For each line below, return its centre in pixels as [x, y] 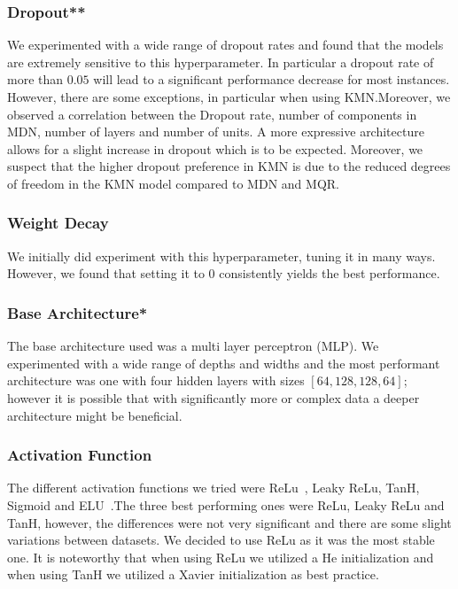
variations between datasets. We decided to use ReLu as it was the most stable [221, 540]
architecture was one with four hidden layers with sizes [156, 380]
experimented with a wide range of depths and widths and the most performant [224, 363]
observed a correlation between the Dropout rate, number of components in [212, 114]
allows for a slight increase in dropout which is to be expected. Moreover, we [215, 148]
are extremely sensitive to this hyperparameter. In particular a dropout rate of [221, 62]
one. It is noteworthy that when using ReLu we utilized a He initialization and [221, 557]
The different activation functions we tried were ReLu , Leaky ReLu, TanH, [213, 488]
